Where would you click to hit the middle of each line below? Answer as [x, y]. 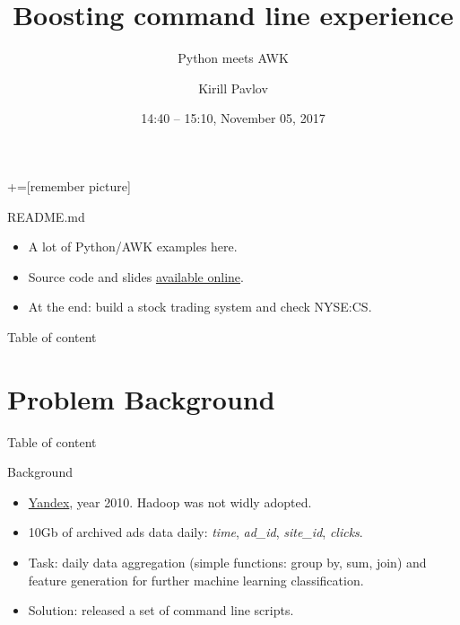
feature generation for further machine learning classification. [196, 580]
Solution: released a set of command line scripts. [161, 610]
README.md [46, 216]
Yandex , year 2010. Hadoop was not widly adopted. [170, 502]
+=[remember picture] [69, 185]
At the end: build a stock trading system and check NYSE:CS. [200, 307]
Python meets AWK [233, 58]
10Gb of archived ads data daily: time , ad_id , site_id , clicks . [195, 532]
